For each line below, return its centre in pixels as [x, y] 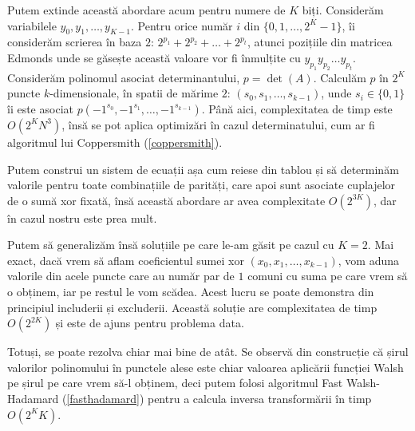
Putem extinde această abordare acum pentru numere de [146, 10]
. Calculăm [340, 77]
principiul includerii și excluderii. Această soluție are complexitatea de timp [192, 307]
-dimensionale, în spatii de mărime [134, 93]
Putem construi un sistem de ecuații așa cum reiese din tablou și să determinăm [203, 169]
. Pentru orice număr [182, 25]
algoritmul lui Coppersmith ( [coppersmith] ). [115, 142]
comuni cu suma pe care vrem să [328, 276]
